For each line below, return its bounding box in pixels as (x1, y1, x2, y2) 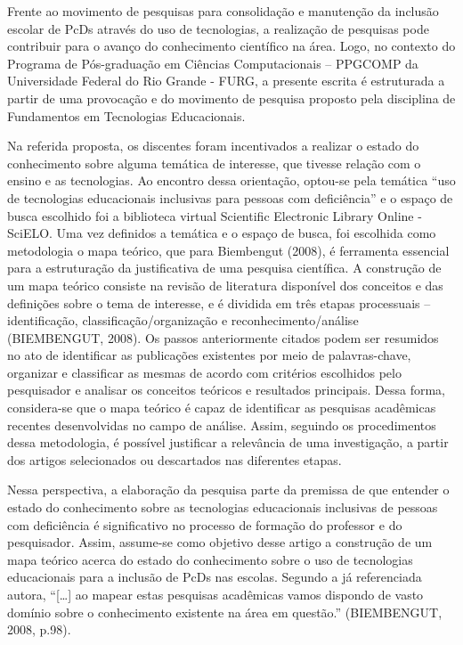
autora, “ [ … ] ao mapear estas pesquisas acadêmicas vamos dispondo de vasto (7, 585, 424, 603)
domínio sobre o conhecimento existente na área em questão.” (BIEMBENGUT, (7, 602, 443, 621)
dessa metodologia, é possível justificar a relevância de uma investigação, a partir (7, 433, 449, 452)
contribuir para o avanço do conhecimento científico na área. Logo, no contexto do (7, 37, 456, 55)
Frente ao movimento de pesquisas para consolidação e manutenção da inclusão (7, 2, 439, 20)
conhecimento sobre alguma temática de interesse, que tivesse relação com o (7, 153, 421, 172)
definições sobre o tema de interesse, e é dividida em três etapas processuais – (7, 293, 431, 312)
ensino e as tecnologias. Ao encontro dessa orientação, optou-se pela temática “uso (7, 171, 456, 190)
